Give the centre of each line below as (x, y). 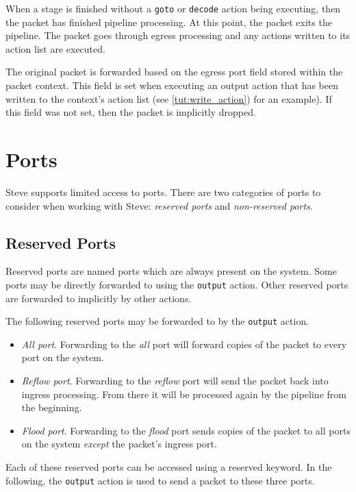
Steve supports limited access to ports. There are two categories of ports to (163, 192)
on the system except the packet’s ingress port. (119, 444)
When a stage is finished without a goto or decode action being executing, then (173, 8)
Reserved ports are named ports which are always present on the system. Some (171, 271)
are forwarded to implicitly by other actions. (99, 298)
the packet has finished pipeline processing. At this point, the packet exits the (169, 22)
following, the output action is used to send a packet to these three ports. (160, 480)
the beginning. (52, 407)
